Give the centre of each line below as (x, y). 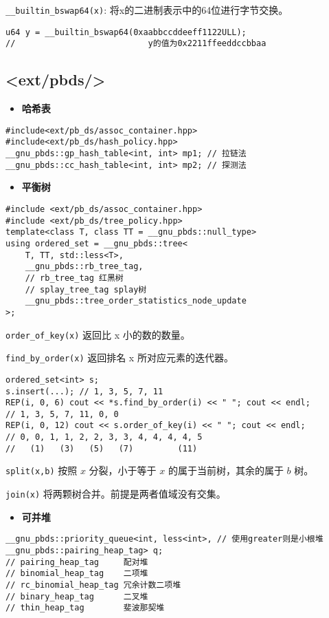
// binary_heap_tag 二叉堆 (77, 596)
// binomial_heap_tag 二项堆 (77, 574)
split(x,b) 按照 (42, 470)
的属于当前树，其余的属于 (226, 470)
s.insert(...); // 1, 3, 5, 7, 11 (84, 391)
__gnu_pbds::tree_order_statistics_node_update (136, 301)
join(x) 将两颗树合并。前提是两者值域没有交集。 (116, 494)
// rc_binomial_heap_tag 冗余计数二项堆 (93, 585)
